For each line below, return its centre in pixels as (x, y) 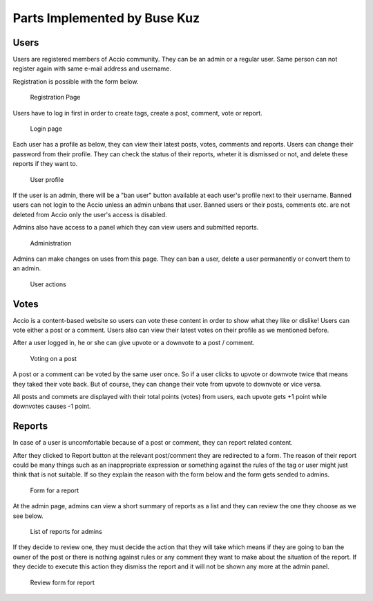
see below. (28, 516)
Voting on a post (54, 358)
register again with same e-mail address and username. (92, 68)
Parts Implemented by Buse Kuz (106, 18)
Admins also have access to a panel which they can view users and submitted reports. (136, 228)
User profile (47, 179)
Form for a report (55, 490)
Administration (51, 243)
